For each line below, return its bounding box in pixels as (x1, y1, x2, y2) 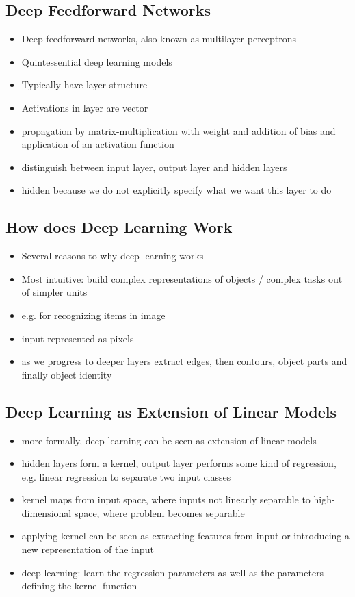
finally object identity (21, 367, 112, 381)
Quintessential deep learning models (21, 54, 172, 68)
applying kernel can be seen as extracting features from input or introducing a (21, 529, 350, 543)
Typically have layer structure (21, 77, 148, 92)
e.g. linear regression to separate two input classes (21, 469, 231, 483)
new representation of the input (21, 542, 154, 557)
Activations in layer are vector (21, 100, 148, 114)
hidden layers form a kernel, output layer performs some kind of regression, (21, 456, 337, 470)
